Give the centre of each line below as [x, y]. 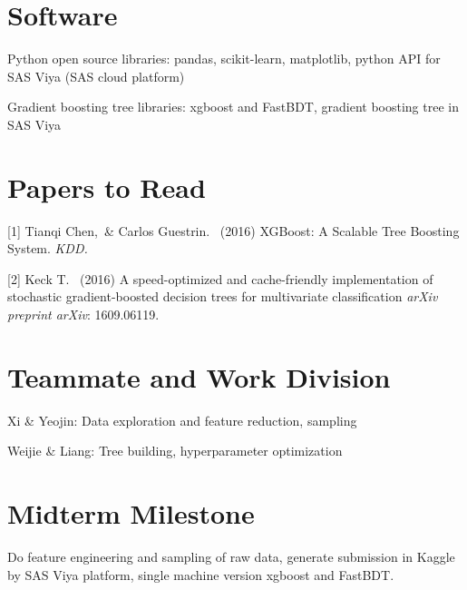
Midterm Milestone [131, 513]
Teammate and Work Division [199, 376]
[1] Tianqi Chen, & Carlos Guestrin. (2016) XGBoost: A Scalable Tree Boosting [233, 230]
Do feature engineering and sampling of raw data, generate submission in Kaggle [231, 557]
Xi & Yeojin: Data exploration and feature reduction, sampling [182, 420]
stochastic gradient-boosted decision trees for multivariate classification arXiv [223, 296]
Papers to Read [107, 187]
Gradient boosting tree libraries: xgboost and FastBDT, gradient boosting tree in [233, 107]
